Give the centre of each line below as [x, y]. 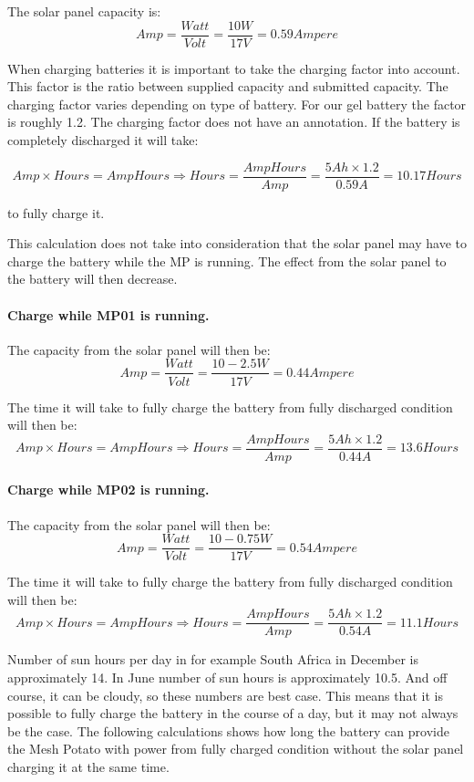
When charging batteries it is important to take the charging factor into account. [234, 68]
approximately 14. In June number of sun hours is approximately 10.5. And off [227, 678]
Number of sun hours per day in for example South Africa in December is [213, 659]
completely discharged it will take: [103, 140]
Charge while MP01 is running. [108, 314]
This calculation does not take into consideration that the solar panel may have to [237, 243]
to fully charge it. [56, 212]
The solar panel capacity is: [84, 11]
